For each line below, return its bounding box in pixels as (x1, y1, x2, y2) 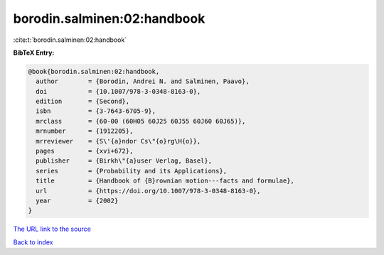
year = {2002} (36, 197, 119, 205)
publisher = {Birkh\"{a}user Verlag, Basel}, (36, 157, 213, 165)
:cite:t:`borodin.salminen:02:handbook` (13, 36, 127, 44)
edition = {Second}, (36, 97, 130, 106)
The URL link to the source (13, 224, 92, 234)
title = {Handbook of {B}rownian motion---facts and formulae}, (36, 177, 295, 185)
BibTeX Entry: (13, 48, 55, 57)
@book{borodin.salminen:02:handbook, (28, 67, 160, 75)
